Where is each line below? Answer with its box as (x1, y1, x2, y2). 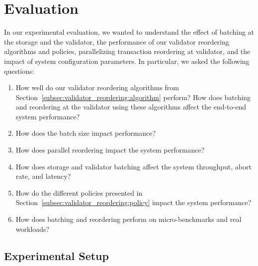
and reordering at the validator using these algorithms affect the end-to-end (15, 102, 246, 112)
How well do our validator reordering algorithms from (15, 82, 179, 93)
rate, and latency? (15, 171, 71, 181)
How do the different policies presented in (15, 187, 143, 198)
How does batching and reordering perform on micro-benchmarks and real (15, 214, 242, 224)
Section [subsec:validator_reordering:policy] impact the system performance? (15, 197, 252, 208)
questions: (4, 65, 34, 76)
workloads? (15, 223, 50, 234)
